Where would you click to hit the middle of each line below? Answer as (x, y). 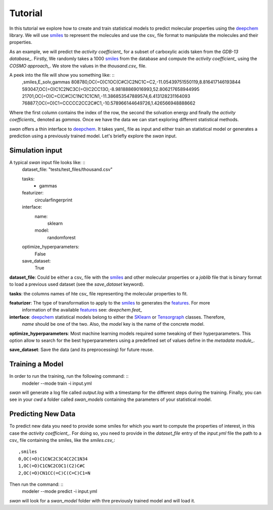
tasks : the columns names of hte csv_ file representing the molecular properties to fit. (99, 293)
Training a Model (36, 364)
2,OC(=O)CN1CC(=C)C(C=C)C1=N (54, 473)
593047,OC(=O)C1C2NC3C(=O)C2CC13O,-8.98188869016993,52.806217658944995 (111, 89)
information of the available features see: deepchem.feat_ (82, 310)
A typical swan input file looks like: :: (47, 162)
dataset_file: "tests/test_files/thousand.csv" (67, 170)
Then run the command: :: (36, 484)
